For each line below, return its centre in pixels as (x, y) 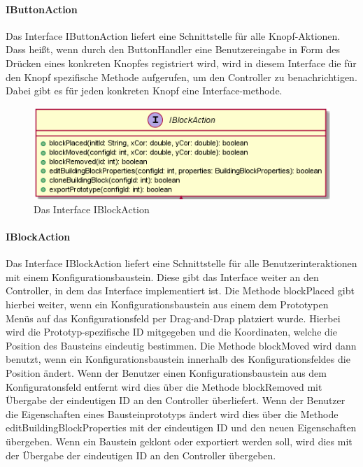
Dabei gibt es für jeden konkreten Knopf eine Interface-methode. (144, 91)
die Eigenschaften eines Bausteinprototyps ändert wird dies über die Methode (172, 414)
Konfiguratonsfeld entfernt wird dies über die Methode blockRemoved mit (164, 386)
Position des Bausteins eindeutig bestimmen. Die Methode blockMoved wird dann (181, 345)
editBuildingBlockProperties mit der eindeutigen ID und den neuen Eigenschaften (181, 428)
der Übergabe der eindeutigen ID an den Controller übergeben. (141, 455)
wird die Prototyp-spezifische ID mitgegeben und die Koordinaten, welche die (171, 332)
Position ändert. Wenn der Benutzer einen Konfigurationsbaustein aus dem (166, 372)
